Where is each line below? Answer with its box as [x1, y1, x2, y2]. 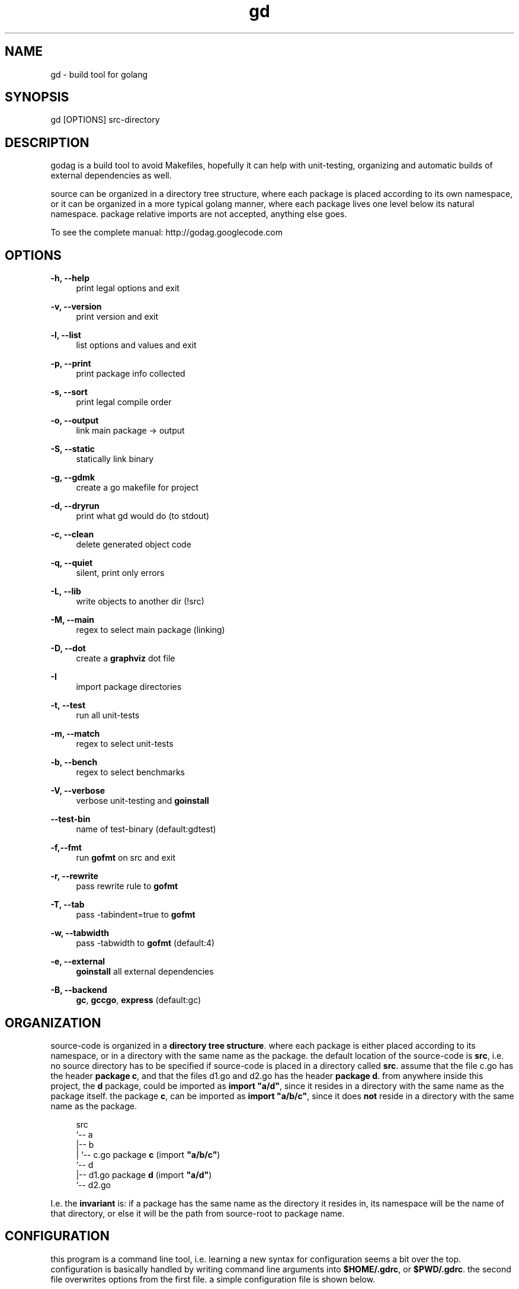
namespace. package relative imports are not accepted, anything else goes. [50, 209, 347, 219]
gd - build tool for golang [50, 69, 148, 79]
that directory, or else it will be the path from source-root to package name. [50, 1208, 345, 1218]
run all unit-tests [76, 710, 140, 721]
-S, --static [50, 444, 95, 454]
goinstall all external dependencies [76, 966, 214, 977]
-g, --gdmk [50, 472, 95, 483]
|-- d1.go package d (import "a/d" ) [76, 1169, 212, 1180]
